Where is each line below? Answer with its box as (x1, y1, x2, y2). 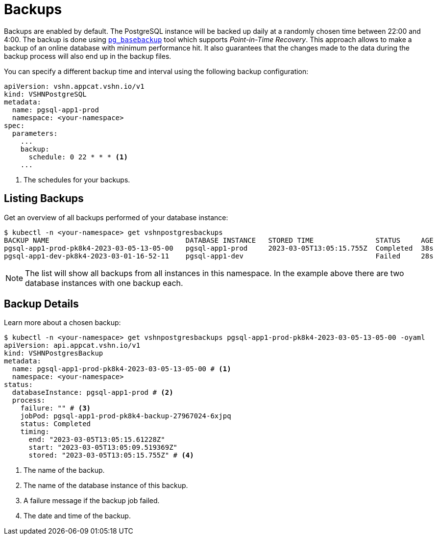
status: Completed (20, 420, 91, 428)
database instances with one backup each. (25, 278, 183, 288)
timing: (20, 428, 49, 436)
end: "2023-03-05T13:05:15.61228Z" (28, 436, 165, 444)
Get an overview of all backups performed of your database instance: (4, 213, 228, 222)
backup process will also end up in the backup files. (4, 51, 171, 60)
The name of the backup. (24, 466, 105, 475)
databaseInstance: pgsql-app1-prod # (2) (12, 388, 173, 397)
